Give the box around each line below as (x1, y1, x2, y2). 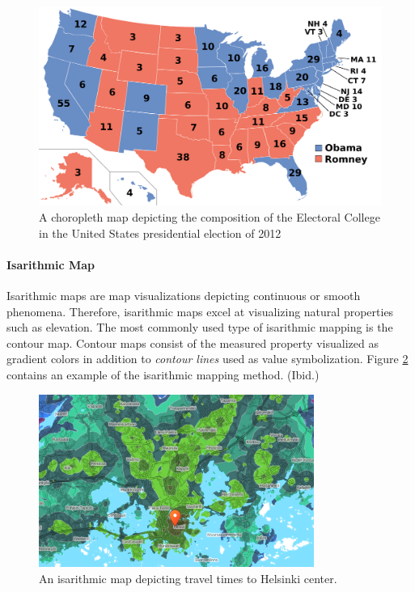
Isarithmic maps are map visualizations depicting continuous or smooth (6, 286, 361, 303)
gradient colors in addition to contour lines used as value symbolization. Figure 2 (6, 350, 409, 367)
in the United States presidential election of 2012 (39, 224, 282, 241)
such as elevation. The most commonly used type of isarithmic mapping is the (6, 319, 393, 336)
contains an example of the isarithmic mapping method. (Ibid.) (6, 366, 320, 383)
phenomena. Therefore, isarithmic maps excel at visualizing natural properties (6, 302, 394, 319)
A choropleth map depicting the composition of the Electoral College (39, 208, 380, 225)
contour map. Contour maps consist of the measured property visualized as (6, 334, 379, 351)
